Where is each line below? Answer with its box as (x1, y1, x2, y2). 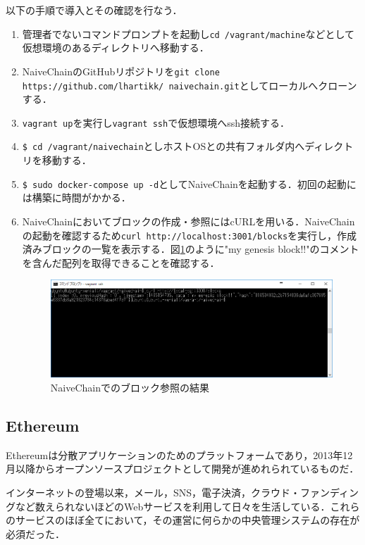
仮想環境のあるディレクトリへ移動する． (22, 40, 209, 55)
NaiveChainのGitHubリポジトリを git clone (22, 63, 220, 78)
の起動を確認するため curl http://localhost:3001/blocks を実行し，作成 (22, 227, 357, 242)
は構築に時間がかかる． (22, 190, 131, 205)
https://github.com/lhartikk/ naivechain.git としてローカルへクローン (22, 77, 357, 92)
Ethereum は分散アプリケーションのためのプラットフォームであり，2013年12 (6, 447, 353, 462)
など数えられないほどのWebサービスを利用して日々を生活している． (15, 499, 330, 513)
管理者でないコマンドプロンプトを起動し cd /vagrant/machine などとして (22, 26, 355, 41)
